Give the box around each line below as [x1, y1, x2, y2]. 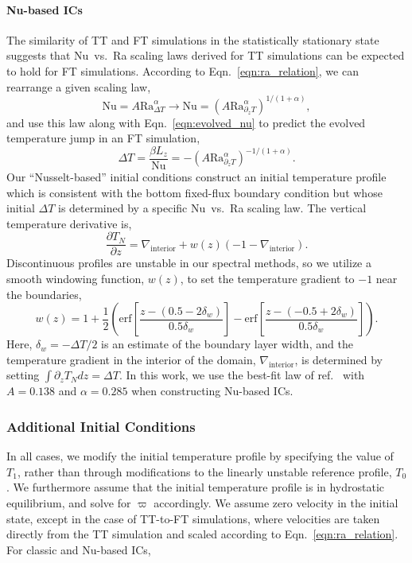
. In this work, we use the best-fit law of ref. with [119, 367, 365, 383]
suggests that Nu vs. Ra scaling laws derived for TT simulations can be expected [6, 47, 405, 64]
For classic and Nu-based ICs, [6, 541, 151, 557]
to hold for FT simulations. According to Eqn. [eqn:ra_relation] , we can [6, 62, 359, 79]
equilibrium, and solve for [6, 494, 131, 511]
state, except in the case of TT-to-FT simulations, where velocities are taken [6, 510, 380, 526]
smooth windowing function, [6, 270, 145, 286]
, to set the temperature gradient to [180, 270, 355, 286]
